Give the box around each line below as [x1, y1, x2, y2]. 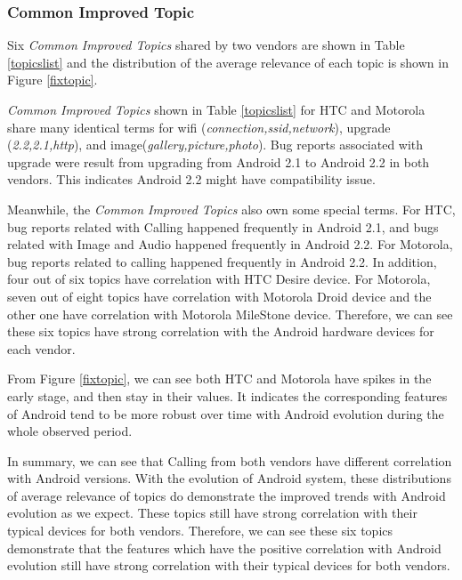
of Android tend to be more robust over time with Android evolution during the [7, 404, 444, 423]
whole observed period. [7, 422, 133, 440]
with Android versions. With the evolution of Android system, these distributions [7, 469, 451, 487]
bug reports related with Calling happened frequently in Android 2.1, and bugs [7, 217, 439, 236]
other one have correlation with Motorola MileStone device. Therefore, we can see [7, 304, 453, 323]
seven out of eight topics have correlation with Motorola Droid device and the [7, 286, 432, 305]
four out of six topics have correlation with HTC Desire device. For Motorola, [7, 270, 431, 288]
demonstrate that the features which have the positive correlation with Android [7, 538, 442, 557]
